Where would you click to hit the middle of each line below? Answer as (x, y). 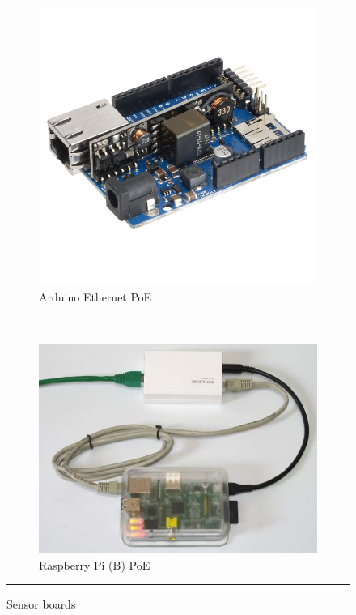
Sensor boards (41, 604)
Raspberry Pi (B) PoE (95, 564)
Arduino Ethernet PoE (95, 296)
